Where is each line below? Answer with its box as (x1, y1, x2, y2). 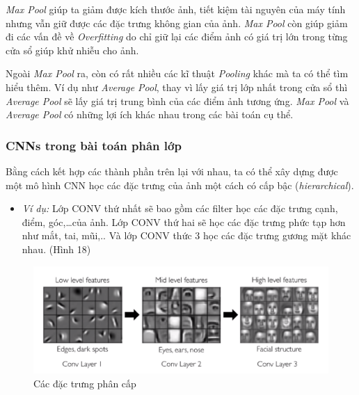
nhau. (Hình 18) (22, 241, 91, 256)
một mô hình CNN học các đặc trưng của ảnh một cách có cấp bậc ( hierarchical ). (6, 177, 354, 192)
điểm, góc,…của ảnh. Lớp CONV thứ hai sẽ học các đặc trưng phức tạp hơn (22, 214, 346, 229)
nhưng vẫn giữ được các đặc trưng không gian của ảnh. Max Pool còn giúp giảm (6, 15, 348, 30)
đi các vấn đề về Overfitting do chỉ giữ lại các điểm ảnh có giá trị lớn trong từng (6, 29, 348, 44)
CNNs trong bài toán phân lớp (6, 136, 182, 154)
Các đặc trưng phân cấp (33, 376, 136, 390)
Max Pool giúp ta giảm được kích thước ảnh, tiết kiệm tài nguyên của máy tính (6, 2, 346, 16)
